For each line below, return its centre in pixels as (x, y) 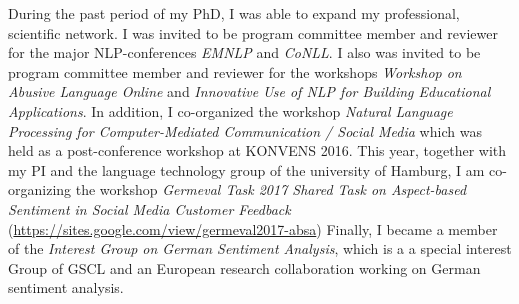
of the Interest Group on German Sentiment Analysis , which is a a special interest (260, 248)
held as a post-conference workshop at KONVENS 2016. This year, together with (257, 150)
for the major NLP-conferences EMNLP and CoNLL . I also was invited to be (244, 52)
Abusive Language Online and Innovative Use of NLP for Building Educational (249, 91)
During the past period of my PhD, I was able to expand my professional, (234, 13)
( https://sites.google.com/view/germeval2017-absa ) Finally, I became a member (253, 228)
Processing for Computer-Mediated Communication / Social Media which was (245, 130)
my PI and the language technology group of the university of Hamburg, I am (246, 169)
